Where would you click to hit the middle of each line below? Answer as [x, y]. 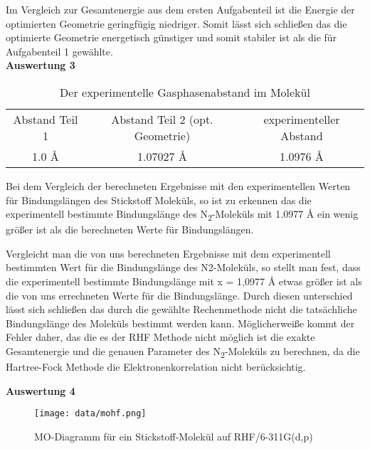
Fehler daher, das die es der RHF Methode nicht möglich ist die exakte [160, 337]
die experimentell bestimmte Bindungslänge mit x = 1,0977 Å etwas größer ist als [184, 281]
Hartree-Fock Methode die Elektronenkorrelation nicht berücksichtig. [156, 367]
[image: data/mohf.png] [90, 414]
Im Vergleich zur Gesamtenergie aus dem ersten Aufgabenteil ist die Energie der [180, 9]
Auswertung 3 [41, 65]
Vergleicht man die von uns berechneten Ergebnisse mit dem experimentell [168, 253]
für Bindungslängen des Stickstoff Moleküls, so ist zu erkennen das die [159, 200]
